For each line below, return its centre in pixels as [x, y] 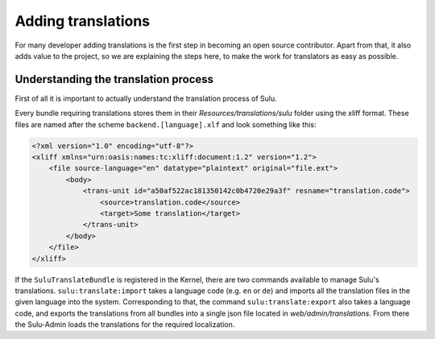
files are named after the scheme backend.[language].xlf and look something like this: [166, 124]
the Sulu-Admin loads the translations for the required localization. [125, 325]
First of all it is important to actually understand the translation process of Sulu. [146, 98]
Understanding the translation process [114, 79]
